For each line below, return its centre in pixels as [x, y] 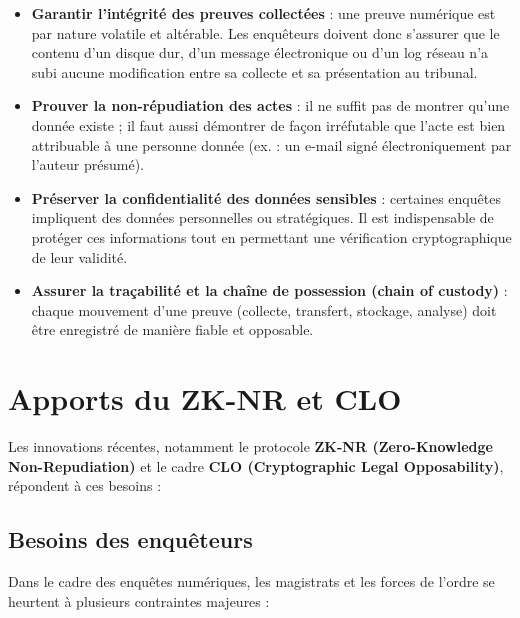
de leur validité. [79, 256]
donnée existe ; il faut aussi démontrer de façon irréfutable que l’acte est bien [268, 124]
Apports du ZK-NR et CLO [205, 398]
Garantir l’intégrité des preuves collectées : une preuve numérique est [263, 13]
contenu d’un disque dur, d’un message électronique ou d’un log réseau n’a [260, 52]
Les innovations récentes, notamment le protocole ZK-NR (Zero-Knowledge [250, 446]
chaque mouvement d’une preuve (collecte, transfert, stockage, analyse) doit [264, 309]
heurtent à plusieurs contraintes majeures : [139, 600]
